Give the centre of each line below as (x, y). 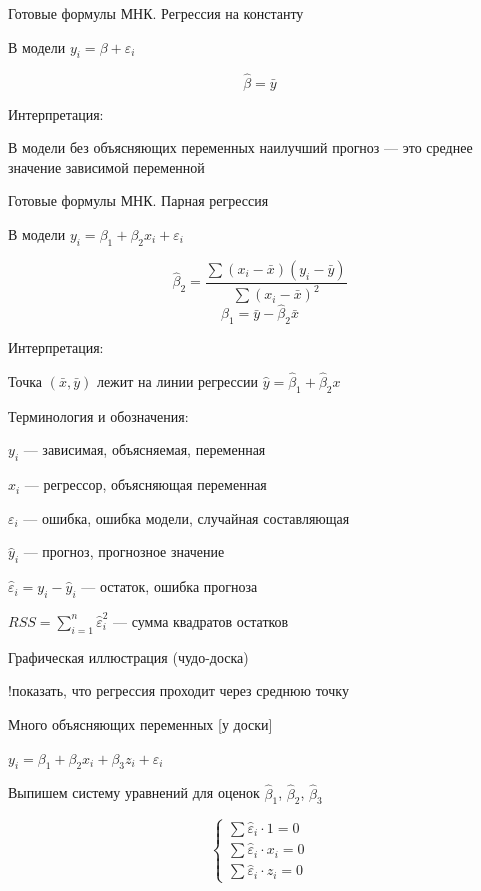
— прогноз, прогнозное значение (124, 551)
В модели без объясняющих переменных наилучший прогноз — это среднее (240, 147)
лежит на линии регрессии (177, 380)
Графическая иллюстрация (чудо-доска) (128, 656)
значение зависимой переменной (106, 166)
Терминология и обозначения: (98, 415)
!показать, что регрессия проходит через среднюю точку (178, 690)
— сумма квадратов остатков (201, 620)
